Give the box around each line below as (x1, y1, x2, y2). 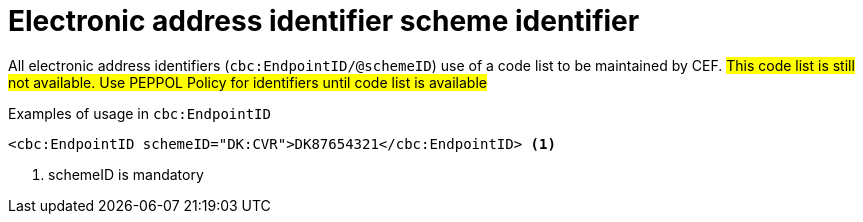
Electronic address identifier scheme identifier (8, 4, 640, 38)
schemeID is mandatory (48, 165, 204, 183)
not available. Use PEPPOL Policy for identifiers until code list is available (8, 73, 487, 91)
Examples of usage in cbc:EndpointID (8, 104, 271, 122)
